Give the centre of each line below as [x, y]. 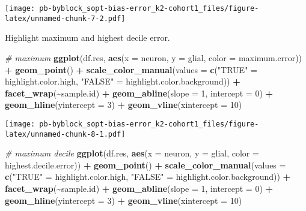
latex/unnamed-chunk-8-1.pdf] [65, 134]
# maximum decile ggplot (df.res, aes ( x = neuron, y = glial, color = [132, 153]
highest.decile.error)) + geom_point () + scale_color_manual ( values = [145, 165]
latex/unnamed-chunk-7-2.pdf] [65, 18]
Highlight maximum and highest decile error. [87, 37]
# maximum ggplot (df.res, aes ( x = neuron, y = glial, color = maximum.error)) [154, 57]
